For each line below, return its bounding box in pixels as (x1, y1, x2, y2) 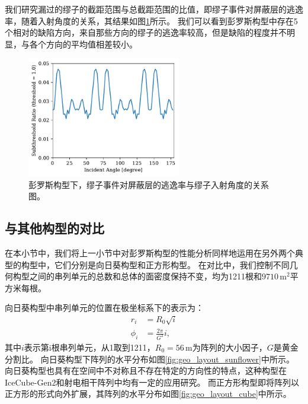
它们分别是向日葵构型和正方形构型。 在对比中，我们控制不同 (54, 258, 290, 271)
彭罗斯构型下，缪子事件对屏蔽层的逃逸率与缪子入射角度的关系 (28, 178, 269, 190)
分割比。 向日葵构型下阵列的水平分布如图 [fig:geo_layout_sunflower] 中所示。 (5, 352, 294, 365)
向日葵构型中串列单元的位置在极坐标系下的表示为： (5, 301, 204, 314)
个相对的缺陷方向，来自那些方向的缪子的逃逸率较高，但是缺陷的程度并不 (5, 26, 287, 39)
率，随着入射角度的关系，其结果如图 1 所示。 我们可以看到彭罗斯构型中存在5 (5, 14, 298, 27)
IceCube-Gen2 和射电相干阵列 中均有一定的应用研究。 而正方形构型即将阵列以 (5, 376, 300, 388)
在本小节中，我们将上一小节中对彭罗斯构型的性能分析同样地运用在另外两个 (5, 247, 295, 259)
